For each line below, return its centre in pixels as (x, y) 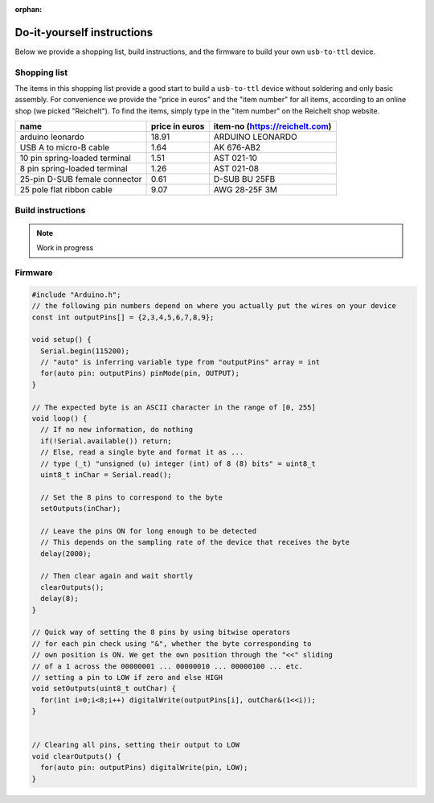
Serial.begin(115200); (85, 351)
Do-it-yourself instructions (84, 32)
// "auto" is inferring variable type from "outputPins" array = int (180, 362)
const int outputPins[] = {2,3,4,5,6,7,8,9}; (123, 317)
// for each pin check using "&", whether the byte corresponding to (172, 643)
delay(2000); (66, 554)
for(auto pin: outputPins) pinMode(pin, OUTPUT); (140, 373)
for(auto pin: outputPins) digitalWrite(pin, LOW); (144, 768)
